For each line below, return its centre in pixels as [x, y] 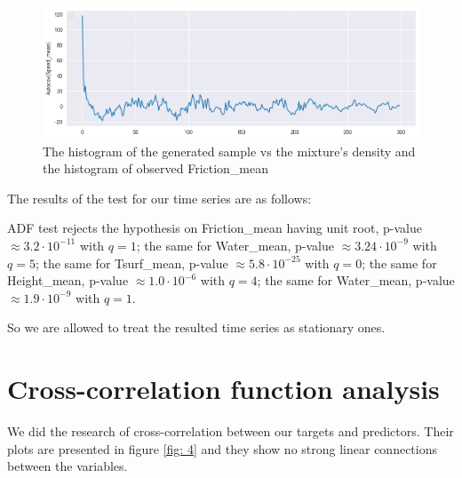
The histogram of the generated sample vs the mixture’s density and [229, 151]
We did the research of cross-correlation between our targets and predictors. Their [231, 431]
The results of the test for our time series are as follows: [159, 198]
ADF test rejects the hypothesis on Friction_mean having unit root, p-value [215, 228]
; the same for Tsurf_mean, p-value [131, 263]
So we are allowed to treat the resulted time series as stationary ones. [196, 327]
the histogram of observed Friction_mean [156, 168]
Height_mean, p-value [68, 280]
